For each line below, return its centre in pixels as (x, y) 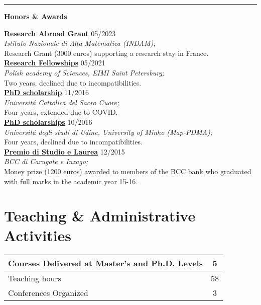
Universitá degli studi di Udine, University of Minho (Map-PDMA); (108, 132)
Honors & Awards (36, 16)
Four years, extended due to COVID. (61, 112)
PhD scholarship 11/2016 (47, 92)
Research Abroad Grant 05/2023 (60, 33)
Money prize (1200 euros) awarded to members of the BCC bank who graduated (128, 171)
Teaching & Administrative (100, 216)
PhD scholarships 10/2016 (48, 122)
